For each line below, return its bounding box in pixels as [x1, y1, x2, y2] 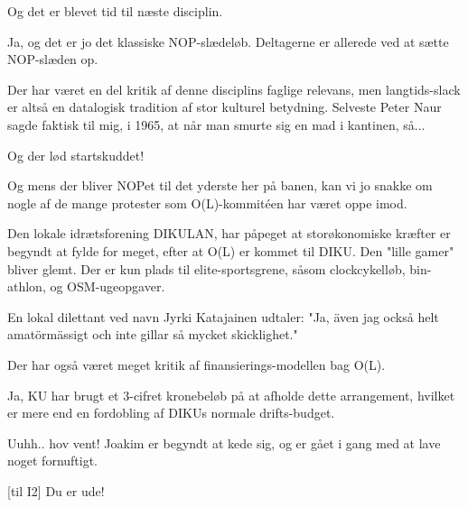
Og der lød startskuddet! [7, 145, 145, 164]
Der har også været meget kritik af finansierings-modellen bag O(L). [7, 355, 386, 373]
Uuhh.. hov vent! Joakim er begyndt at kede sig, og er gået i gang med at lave [7, 433, 441, 452]
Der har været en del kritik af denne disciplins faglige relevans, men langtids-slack [7, 79, 461, 98]
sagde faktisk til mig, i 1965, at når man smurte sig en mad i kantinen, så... [7, 115, 426, 134]
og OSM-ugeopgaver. [50, 277, 165, 296]
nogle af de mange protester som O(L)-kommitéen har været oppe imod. [7, 193, 407, 212]
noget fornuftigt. [7, 451, 98, 470]
